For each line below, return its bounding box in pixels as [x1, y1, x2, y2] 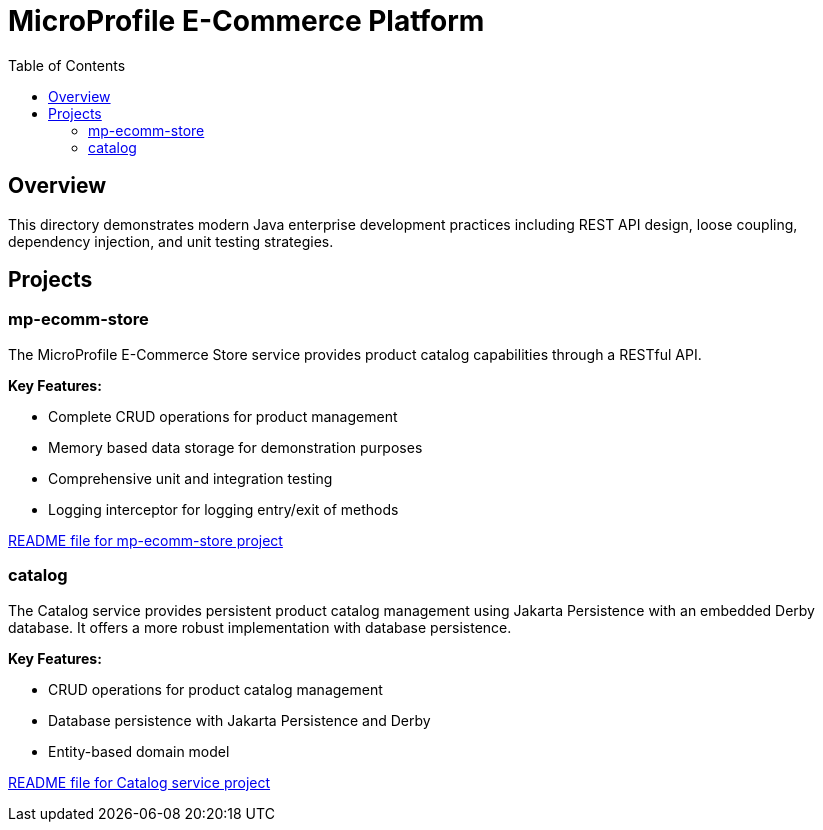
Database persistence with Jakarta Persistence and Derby [48, 711, 431, 729]
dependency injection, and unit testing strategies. [8, 232, 334, 250]
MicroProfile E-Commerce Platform [8, 4, 485, 38]
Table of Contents [8, 56, 126, 74]
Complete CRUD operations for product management [48, 407, 398, 425]
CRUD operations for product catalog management [48, 680, 383, 698]
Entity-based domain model [48, 742, 230, 760]
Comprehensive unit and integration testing [48, 469, 333, 487]
